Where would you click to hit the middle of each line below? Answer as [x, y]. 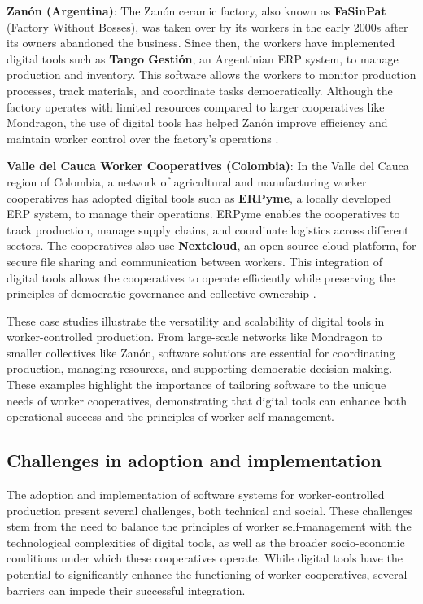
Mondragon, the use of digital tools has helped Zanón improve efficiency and [197, 123]
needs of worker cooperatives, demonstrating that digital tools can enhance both [207, 400]
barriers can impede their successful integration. [126, 590]
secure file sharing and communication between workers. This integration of [195, 261]
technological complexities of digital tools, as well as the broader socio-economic [206, 542]
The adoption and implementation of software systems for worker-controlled [196, 495]
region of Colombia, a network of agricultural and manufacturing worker [187, 181]
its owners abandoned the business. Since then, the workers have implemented [201, 43]
